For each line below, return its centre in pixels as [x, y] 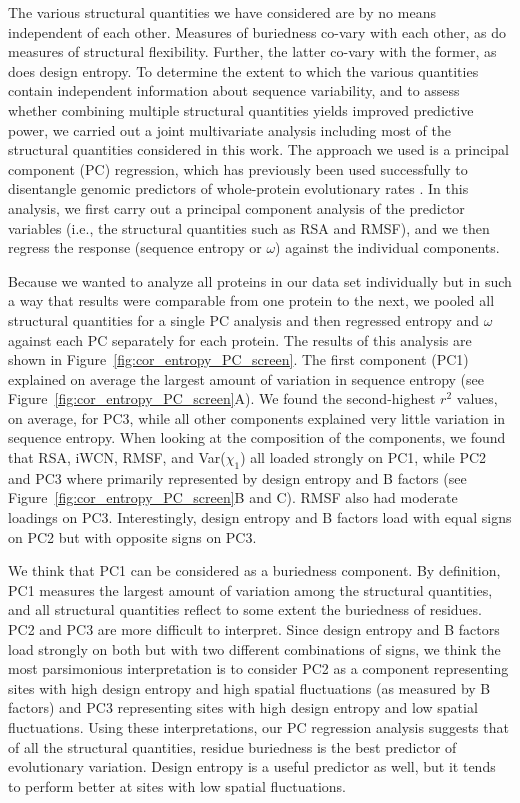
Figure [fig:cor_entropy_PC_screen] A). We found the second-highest [222, 398]
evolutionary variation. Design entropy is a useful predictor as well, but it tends [252, 766]
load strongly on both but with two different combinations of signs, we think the [254, 648]
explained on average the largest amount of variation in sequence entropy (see [246, 378]
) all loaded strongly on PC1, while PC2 [363, 457]
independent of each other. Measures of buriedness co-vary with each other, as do [257, 31]
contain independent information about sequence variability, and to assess [234, 90]
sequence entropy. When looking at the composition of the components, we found [257, 437]
